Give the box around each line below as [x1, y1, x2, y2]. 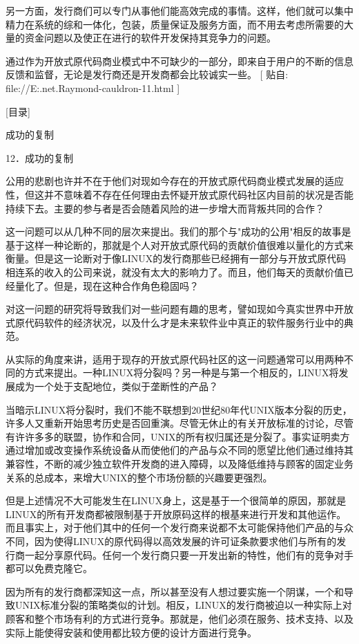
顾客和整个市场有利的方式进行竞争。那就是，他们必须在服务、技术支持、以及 [6, 611, 353, 625]
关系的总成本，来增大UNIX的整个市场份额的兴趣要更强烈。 [6, 470, 273, 484]
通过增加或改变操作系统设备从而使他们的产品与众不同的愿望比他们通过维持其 [6, 443, 353, 457]
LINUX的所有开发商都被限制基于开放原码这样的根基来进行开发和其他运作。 [6, 506, 347, 521]
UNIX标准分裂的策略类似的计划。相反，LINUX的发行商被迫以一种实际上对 [14, 598, 352, 612]
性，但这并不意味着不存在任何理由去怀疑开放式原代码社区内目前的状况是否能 [6, 187, 353, 201]
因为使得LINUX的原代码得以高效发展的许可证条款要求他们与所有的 [34, 534, 337, 548]
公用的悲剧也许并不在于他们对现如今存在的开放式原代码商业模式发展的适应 [6, 174, 344, 188]
